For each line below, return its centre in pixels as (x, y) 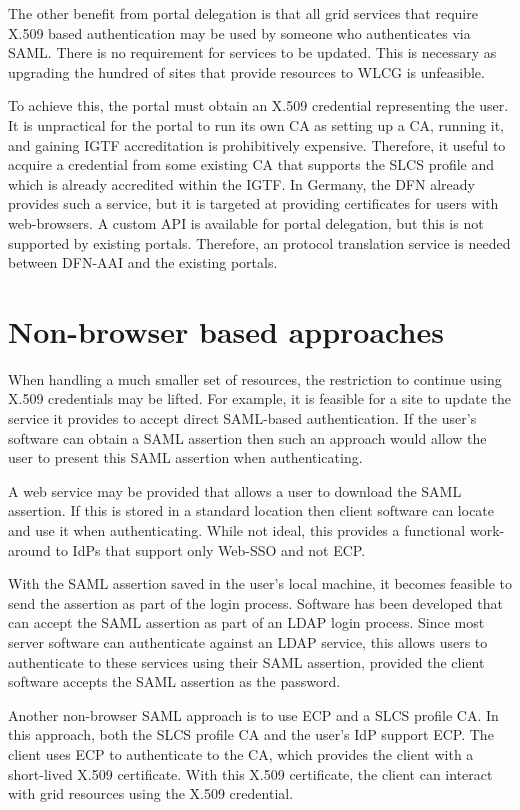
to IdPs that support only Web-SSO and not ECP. (210, 549)
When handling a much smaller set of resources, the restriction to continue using (255, 378)
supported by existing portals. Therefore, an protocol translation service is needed (259, 242)
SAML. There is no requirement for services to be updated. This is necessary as (252, 52)
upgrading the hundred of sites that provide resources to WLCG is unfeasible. (246, 71)
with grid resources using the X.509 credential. (151, 793)
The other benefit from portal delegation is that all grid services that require (243, 13)
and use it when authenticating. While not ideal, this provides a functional (237, 530)
